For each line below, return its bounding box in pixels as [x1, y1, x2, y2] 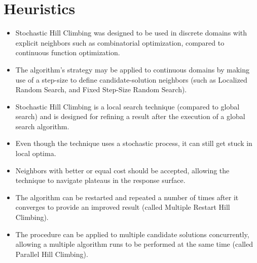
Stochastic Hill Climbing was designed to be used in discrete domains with [15, 27, 247, 38]
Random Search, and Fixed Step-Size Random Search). [15, 84, 187, 95]
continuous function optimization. [15, 47, 120, 58]
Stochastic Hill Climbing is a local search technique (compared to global [15, 101, 240, 111]
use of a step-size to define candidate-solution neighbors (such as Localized [15, 74, 247, 85]
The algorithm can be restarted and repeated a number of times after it [15, 192, 239, 202]
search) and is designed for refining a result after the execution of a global [15, 111, 245, 122]
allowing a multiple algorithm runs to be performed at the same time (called [15, 239, 253, 249]
